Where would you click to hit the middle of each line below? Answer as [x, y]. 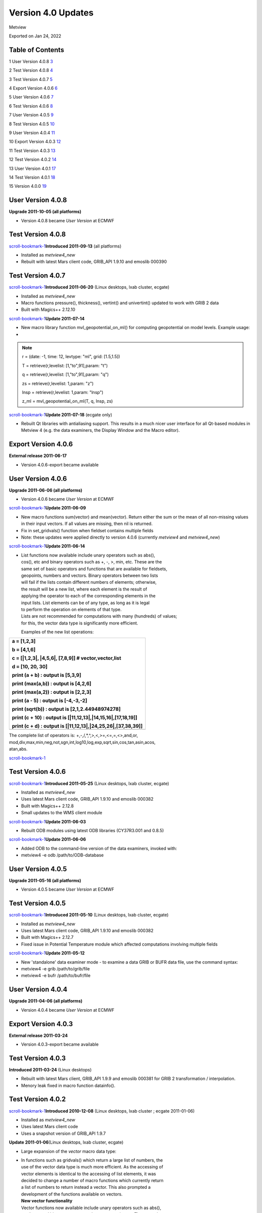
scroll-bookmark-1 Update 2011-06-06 [48, 839]
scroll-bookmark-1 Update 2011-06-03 [47, 821]
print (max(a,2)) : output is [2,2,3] [52, 692]
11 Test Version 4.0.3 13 [32, 150]
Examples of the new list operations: [57, 632]
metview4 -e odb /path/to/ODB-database [62, 855]
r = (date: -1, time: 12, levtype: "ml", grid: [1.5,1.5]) [71, 357]
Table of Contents [37, 50]
